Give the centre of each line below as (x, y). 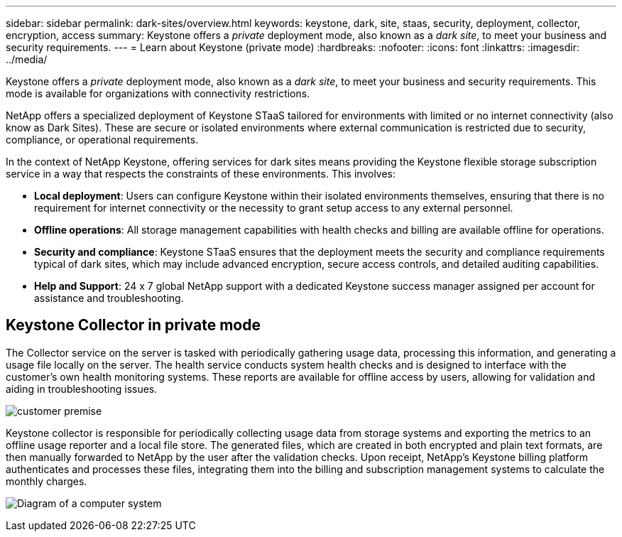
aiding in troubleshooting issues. (82, 389)
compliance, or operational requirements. (102, 140)
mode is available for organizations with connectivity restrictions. (158, 93)
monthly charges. (47, 481)
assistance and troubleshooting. (109, 298)
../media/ (27, 59)
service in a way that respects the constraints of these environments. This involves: (201, 174)
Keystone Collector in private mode (133, 325)
